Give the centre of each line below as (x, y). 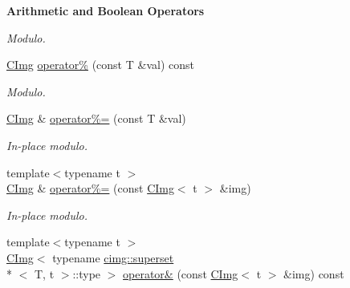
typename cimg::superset (113, 257)
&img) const (314, 273)
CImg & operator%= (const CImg (90, 188)
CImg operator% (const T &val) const (100, 65)
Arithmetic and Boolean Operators (106, 10)
